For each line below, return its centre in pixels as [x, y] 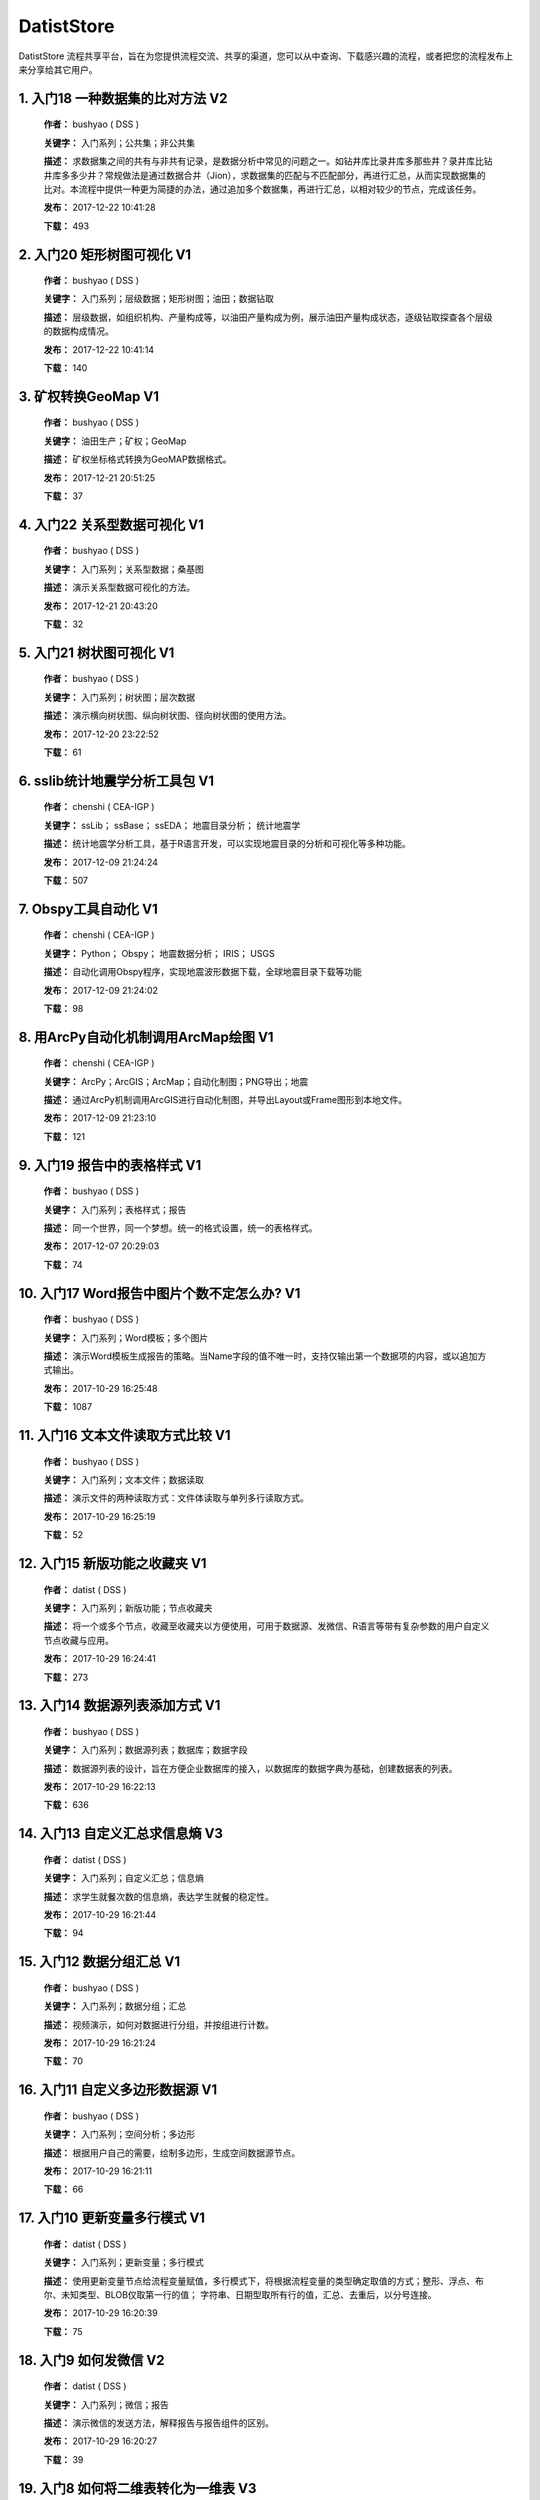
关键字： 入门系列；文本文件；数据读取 [123, 1479]
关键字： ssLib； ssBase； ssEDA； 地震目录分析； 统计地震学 [172, 825]
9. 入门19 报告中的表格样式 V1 [110, 1165]
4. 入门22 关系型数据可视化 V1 [111, 524]
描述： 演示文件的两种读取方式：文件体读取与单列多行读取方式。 [176, 1498]
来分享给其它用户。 [58, 69]
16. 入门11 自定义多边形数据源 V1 [118, 2090]
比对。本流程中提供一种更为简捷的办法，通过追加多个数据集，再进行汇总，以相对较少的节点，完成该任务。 [262, 189]
